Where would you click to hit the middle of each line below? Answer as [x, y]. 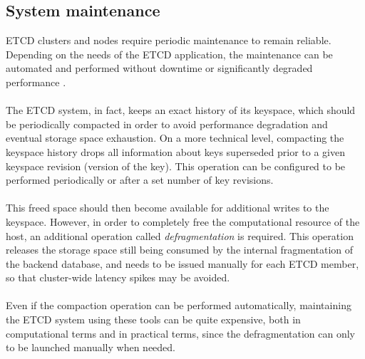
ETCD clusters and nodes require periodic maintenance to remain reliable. [169, 40]
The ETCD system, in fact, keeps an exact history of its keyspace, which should [181, 110]
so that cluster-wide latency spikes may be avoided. [118, 277]
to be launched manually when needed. [91, 347]
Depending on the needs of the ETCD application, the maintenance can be [169, 54]
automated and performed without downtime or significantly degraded [159, 68]
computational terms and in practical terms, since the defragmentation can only [180, 333]
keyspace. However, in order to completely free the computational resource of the [183, 221]
